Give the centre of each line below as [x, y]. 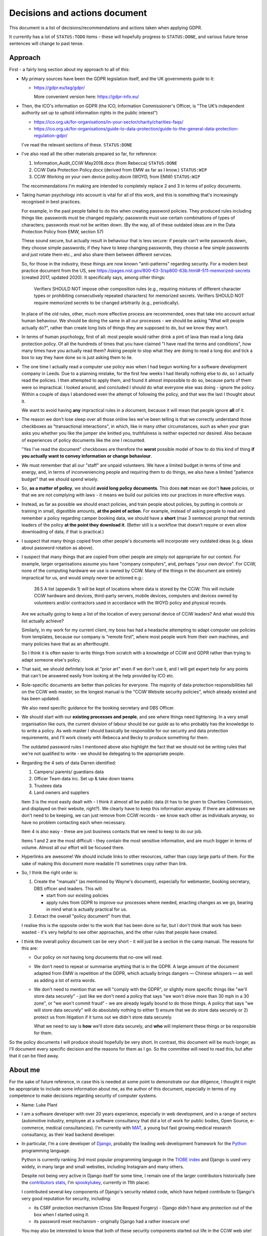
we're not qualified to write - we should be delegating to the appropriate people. [103, 753]
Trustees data [48, 786]
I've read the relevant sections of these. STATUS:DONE [77, 145]
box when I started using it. [62, 1214]
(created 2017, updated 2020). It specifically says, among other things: [93, 277]
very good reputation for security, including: [66, 1198]
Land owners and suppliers [62, 793]
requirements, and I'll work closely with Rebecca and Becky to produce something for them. [115, 738]
